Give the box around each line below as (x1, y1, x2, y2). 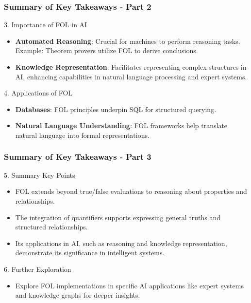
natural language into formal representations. (15, 130, 150, 140)
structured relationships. (15, 222, 88, 232)
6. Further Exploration (4, 264, 71, 274)
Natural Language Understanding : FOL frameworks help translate (15, 120, 228, 131)
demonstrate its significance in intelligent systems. (15, 247, 165, 258)
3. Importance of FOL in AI (4, 19, 87, 30)
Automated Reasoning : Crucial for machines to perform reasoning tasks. (15, 36, 240, 46)
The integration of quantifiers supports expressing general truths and (15, 212, 221, 222)
